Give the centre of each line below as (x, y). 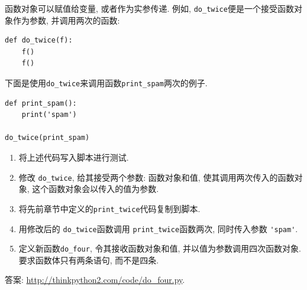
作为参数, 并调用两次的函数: (66, 20)
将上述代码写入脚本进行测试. (74, 157)
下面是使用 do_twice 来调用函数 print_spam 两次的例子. (106, 83)
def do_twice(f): (39, 40)
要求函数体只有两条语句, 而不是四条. (89, 260)
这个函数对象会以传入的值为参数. (96, 189)
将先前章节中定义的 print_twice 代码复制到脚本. (109, 208)
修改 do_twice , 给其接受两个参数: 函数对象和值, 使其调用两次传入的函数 (156, 177)
